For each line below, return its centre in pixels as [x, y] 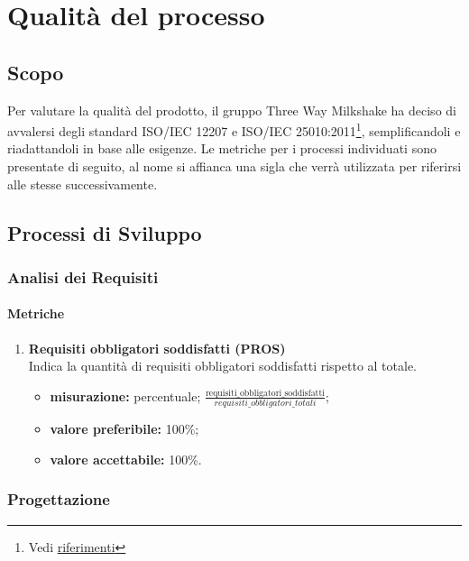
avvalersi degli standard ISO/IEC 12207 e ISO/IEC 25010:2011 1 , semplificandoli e [234, 129]
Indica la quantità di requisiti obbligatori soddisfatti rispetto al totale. [223, 366]
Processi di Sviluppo [105, 232]
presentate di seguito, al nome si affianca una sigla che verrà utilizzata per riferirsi [234, 166]
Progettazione [59, 499]
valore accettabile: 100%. [126, 459]
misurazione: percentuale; [125, 395]
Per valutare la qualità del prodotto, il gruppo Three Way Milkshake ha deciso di [232, 110]
